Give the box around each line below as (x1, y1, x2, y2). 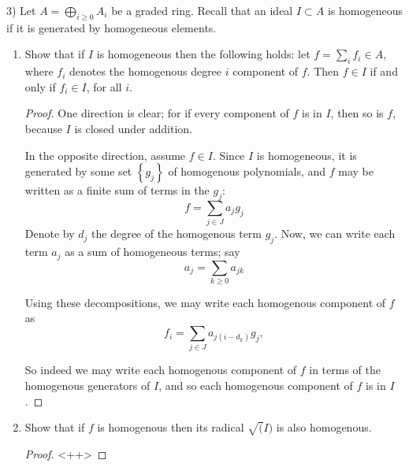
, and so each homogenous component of (158, 376, 353, 393)
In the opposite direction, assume (24, 146, 186, 163)
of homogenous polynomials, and (168, 163, 326, 180)
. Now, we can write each (274, 225, 396, 242)
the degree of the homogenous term (91, 225, 262, 242)
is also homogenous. (276, 419, 372, 435)
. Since (212, 146, 245, 163)
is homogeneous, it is (256, 146, 357, 163)
